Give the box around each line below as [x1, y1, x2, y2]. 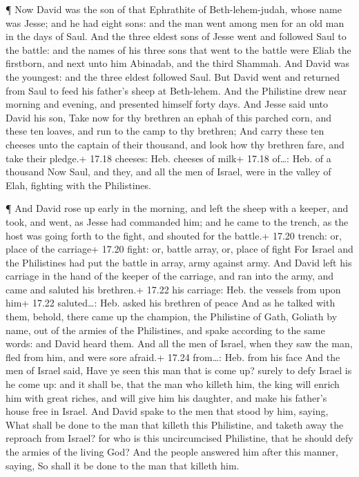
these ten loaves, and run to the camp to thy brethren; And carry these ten [6, 124, 324, 138]
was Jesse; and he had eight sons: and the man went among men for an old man [6, 15, 345, 30]
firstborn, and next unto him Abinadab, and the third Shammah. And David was [6, 56, 349, 70]
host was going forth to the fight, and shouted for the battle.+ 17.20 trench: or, [6, 228, 342, 242]
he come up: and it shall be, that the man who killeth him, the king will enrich [6, 377, 340, 391]
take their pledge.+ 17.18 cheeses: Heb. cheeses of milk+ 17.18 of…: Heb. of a [6, 150, 331, 165]
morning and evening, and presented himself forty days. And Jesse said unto [6, 97, 329, 111]
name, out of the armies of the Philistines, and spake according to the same [6, 322, 325, 337]
